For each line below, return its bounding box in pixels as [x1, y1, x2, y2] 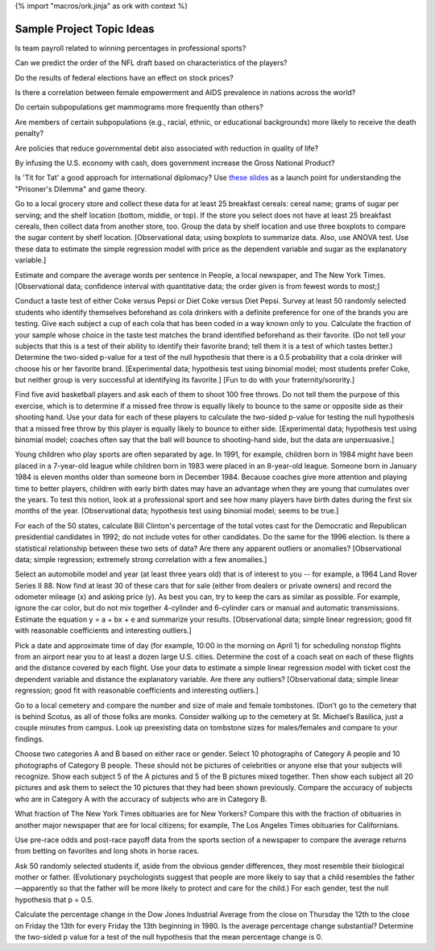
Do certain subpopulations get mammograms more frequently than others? [14, 102, 263, 112]
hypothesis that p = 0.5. [14, 895, 94, 904]
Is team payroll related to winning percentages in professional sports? [14, 43, 246, 52]
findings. [14, 734, 44, 744]
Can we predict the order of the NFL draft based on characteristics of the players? [14, 58, 288, 68]
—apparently [14, 883, 58, 893]
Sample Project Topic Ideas [14, 22, 155, 35]
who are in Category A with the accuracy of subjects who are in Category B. [14, 794, 267, 804]
